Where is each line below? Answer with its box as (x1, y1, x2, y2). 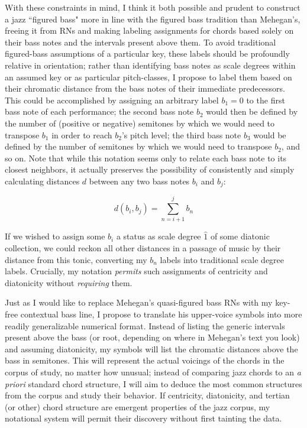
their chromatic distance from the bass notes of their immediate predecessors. (5, 82, 285, 95)
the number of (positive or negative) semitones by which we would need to (5, 116, 275, 129)
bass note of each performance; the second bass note (5, 105, 194, 118)
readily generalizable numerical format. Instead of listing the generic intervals (5, 319, 285, 332)
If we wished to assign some (5, 230, 105, 242)
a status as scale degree (116, 230, 201, 242)
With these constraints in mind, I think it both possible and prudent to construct (5, 1, 300, 13)
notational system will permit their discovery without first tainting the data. (5, 412, 282, 424)
